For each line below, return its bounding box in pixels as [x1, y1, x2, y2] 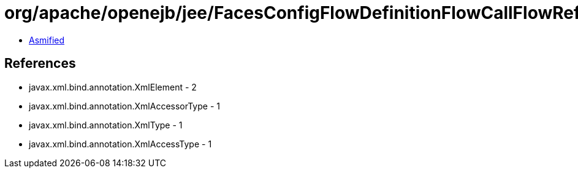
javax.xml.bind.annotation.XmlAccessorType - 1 [29, 100, 220, 111]
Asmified [29, 34, 65, 45]
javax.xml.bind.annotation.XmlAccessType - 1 [29, 138, 212, 149]
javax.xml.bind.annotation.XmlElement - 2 [29, 81, 197, 92]
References [4, 56, 76, 72]
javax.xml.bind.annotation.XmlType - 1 [29, 119, 183, 130]
